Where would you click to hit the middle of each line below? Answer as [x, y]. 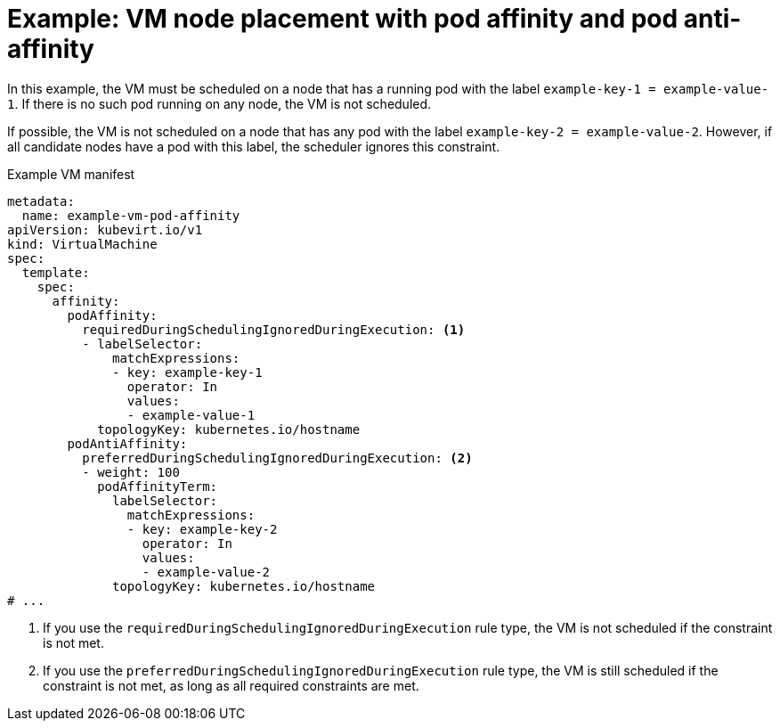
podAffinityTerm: [158, 486]
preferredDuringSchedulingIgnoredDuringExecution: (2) [277, 458]
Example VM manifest [71, 174]
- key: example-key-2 [202, 529]
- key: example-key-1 [187, 372]
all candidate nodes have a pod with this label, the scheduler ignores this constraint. [254, 146]
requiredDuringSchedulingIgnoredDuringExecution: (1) [274, 329]
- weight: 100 [131, 472]
